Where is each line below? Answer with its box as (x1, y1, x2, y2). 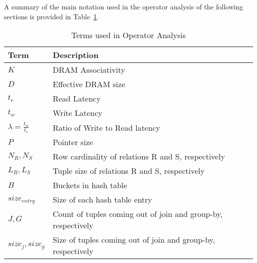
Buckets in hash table (52, 179, 128, 191)
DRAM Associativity (52, 64, 126, 76)
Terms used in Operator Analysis (71, 29, 186, 41)
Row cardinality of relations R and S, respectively (52, 151, 225, 162)
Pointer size (52, 136, 93, 148)
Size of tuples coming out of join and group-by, (52, 234, 215, 246)
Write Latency (52, 107, 103, 119)
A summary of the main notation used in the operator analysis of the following (4, 1, 243, 11)
